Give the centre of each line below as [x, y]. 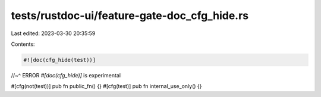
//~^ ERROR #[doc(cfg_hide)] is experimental [66, 75]
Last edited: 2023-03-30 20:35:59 [53, 33]
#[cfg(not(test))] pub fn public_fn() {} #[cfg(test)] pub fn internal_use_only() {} [106, 86]
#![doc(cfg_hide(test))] [60, 60]
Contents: [23, 44]
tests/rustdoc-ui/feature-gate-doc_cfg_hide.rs [130, 15]
